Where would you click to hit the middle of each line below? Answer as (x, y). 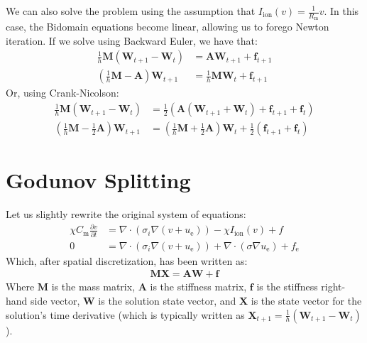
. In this (341, 11)
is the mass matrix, (93, 287)
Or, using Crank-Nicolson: (62, 93)
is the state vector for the (306, 300)
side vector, (55, 300)
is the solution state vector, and (167, 300)
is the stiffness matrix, (198, 287)
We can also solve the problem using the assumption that (131, 11)
